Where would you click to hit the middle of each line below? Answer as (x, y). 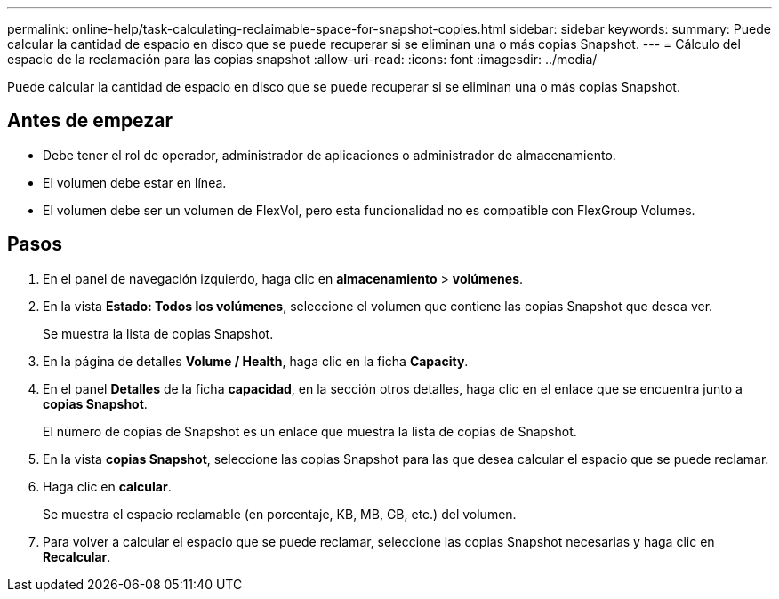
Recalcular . (77, 556)
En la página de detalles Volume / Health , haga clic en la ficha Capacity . (256, 361)
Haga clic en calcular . (107, 486)
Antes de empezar (90, 121)
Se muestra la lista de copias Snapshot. (158, 333)
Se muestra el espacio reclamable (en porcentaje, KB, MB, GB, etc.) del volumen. (280, 514)
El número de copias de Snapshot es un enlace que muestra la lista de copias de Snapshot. (310, 431)
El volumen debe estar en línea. (135, 182)
